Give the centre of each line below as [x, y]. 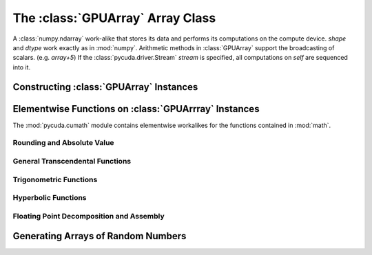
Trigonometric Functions [55, 179]
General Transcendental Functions [72, 161]
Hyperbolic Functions [50, 198]
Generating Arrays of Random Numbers [100, 236]
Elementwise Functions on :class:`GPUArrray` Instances [136, 109]
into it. [22, 67]
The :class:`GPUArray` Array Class [114, 18]
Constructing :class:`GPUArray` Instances [105, 87]
